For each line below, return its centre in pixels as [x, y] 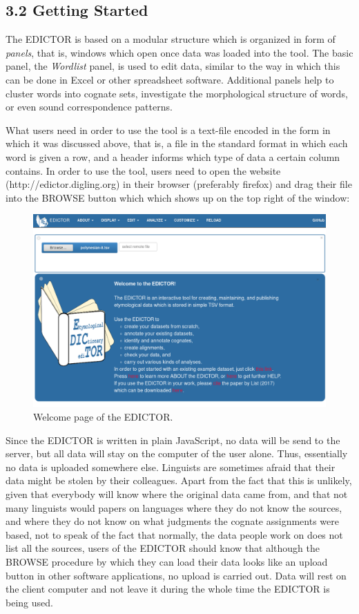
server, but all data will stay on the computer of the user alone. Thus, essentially [177, 453]
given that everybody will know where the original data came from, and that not [177, 493]
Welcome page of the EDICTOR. [103, 416]
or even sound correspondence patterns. [89, 107]
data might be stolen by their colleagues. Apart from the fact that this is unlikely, [179, 480]
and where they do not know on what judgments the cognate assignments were [172, 521]
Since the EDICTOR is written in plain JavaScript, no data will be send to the [173, 440]
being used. [29, 602]
